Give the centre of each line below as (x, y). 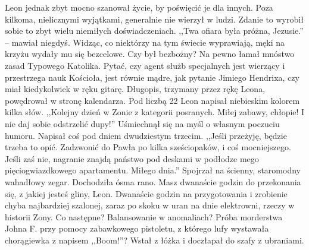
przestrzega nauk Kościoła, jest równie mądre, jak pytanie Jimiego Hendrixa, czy (152, 77)
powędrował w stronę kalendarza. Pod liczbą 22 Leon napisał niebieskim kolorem (152, 100)
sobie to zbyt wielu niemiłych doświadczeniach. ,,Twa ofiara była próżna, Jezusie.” (154, 31)
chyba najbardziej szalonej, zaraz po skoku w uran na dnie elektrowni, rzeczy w (150, 205)
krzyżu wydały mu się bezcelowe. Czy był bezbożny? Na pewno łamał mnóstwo (150, 54)
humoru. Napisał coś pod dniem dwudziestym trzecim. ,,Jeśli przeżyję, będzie (146, 135)
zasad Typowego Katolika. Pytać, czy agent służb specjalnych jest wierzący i (145, 65)
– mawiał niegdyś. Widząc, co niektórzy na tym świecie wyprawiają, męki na (145, 42)
